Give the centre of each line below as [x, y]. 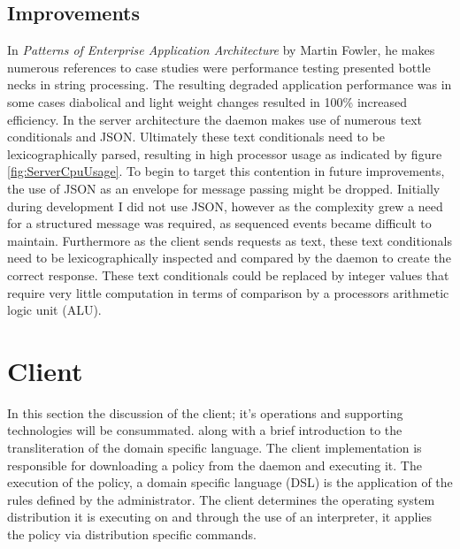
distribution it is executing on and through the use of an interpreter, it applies [220, 517]
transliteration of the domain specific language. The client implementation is [215, 448]
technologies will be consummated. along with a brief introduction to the [205, 430]
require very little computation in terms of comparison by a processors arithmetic [228, 292]
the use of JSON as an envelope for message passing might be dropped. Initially [224, 188]
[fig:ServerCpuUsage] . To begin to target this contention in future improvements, [226, 171]
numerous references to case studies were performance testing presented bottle [219, 67]
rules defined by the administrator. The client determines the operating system [221, 499]
